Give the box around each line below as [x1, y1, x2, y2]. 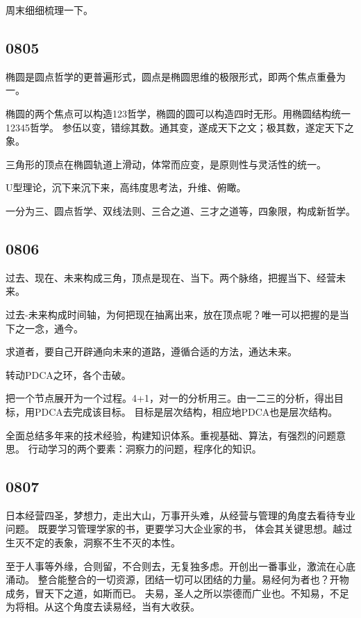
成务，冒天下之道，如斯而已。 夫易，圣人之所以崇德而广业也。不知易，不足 [6, 585, 349, 600]
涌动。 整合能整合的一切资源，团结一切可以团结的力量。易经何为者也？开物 [6, 572, 349, 587]
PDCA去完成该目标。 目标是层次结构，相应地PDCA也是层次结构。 [34, 404, 338, 418]
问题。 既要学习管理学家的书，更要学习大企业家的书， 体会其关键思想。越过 [6, 521, 353, 536]
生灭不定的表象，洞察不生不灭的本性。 [6, 535, 180, 550]
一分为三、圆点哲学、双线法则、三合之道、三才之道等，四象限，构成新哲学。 [6, 203, 355, 218]
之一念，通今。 [15, 320, 83, 335]
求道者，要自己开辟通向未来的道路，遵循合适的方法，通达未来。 [6, 344, 297, 359]
